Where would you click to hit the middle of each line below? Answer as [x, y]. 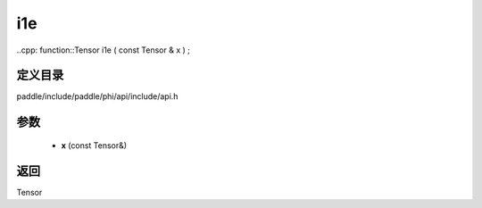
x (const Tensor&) [94, 145]
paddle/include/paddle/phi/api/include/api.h [97, 96]
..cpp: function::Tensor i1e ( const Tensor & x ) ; [104, 50]
